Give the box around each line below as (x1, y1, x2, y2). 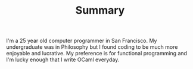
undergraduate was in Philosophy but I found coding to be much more (6, 43, 178, 51)
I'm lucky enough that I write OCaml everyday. (6, 56, 120, 63)
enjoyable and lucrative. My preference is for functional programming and (6, 50, 188, 57)
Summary (75, 4, 125, 17)
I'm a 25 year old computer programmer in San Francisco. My (6, 37, 157, 45)
